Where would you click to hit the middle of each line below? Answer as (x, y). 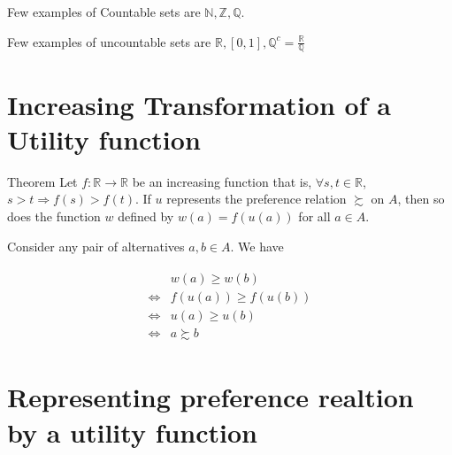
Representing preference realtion (211, 397)
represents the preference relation (257, 199)
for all (314, 216)
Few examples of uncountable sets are (109, 41)
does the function (54, 216)
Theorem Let (42, 181)
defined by (146, 216)
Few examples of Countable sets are (104, 12)
